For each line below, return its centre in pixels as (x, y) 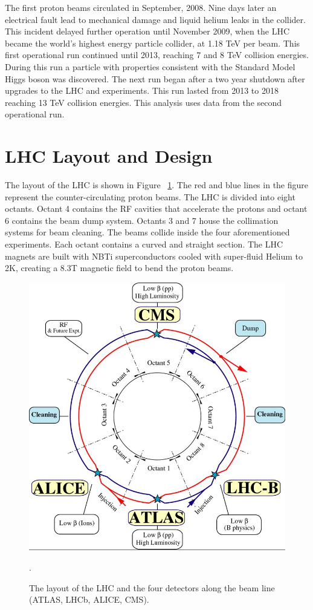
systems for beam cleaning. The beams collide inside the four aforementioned (147, 232)
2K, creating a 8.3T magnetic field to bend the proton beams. (119, 268)
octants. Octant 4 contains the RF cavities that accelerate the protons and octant (156, 208)
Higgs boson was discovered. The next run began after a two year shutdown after (155, 78)
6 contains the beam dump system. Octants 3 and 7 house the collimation (142, 220)
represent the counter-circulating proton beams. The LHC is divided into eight (150, 196)
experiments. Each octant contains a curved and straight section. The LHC (144, 244)
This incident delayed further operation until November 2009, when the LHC (147, 31)
